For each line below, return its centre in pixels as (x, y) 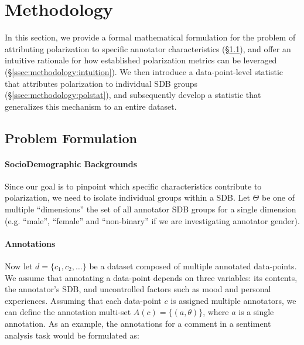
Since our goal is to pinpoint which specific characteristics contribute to (133, 186)
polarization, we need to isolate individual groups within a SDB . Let (127, 197)
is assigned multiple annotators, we (233, 300)
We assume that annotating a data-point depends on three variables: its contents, (151, 277)
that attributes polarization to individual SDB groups (101, 83)
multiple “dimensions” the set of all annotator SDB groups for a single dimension (151, 209)
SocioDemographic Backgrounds (71, 163)
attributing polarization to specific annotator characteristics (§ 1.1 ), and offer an (148, 48)
